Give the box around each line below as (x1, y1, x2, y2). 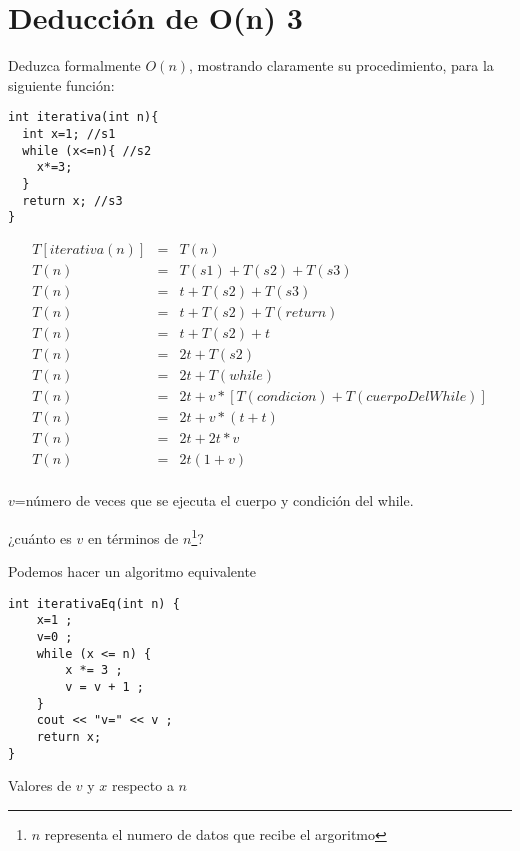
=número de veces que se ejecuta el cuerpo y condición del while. (14, 490, 414, 511)
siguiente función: (8, 74, 115, 95)
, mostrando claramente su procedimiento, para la (189, 55, 494, 76)
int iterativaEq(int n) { (8, 596, 180, 611)
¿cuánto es (8, 527, 72, 548)
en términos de (87, 527, 179, 548)
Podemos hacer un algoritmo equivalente (8, 561, 257, 582)
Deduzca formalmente (8, 55, 141, 76)
